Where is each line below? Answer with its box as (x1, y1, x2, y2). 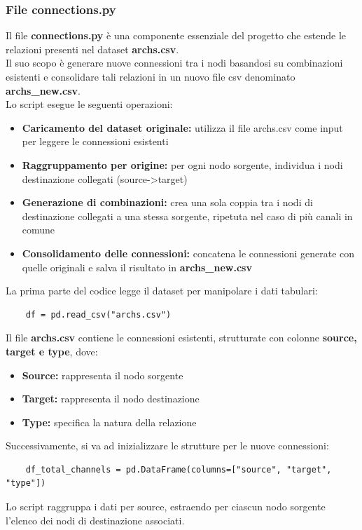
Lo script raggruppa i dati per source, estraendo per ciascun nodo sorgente (6, 499, 326, 514)
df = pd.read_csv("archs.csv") (25, 309, 172, 320)
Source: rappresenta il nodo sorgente (22, 367, 183, 382)
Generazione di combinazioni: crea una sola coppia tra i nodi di (22, 195, 313, 210)
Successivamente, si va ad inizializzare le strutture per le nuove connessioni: (6, 438, 329, 453)
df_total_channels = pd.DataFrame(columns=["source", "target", (25, 464, 332, 475)
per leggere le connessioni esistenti (22, 134, 169, 149)
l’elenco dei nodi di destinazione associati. (6, 512, 185, 527)
